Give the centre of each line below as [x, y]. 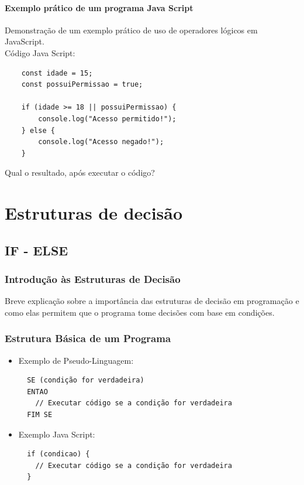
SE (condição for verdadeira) [86, 380]
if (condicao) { [58, 454]
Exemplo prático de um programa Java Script [99, 7]
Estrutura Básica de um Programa [88, 338]
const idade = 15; [57, 73]
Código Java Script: [40, 52]
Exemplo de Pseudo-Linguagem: [76, 360]
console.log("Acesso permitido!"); [107, 119]
